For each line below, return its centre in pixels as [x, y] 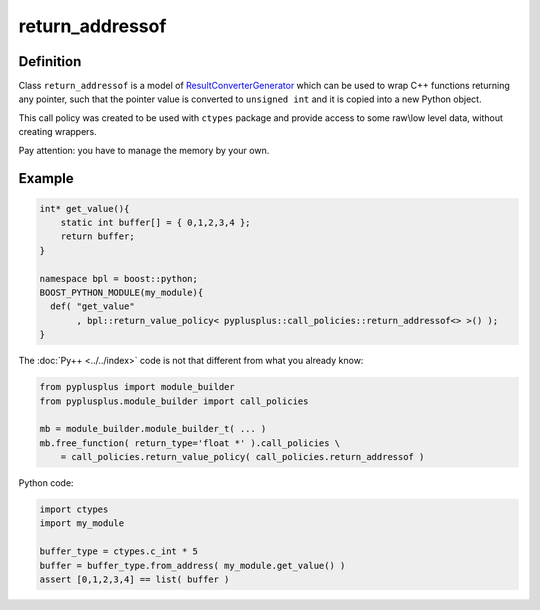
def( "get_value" [92, 306]
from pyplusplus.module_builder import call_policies [174, 401]
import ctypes [74, 509]
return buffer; [97, 236]
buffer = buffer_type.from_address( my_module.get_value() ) [192, 565]
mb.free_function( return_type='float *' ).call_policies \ [190, 443]
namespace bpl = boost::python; [119, 278]
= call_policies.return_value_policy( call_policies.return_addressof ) [242, 457]
